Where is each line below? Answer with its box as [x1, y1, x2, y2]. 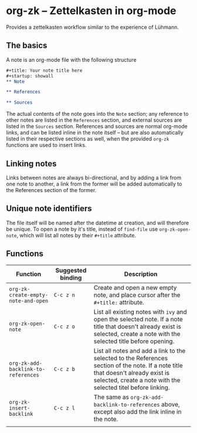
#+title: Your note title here [6, 68, 83, 73]
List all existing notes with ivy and [93, 307, 187, 315]
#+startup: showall [6, 73, 54, 79]
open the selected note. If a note [93, 315, 183, 323]
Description [124, 270, 158, 278]
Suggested [55, 266, 87, 274]
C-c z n [53, 291, 75, 298]
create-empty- [9, 291, 49, 298]
